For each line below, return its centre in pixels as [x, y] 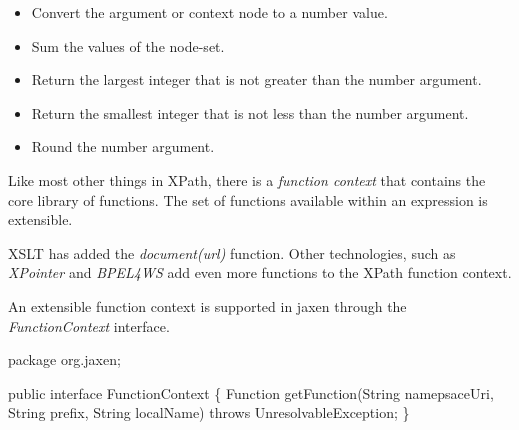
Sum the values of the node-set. [128, 45]
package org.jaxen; [64, 359]
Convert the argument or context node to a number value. [209, 12]
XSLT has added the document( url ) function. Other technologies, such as [232, 252]
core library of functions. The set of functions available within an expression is [248, 199]
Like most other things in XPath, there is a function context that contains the [247, 179]
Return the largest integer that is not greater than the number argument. [256, 79]
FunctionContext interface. [89, 325]
